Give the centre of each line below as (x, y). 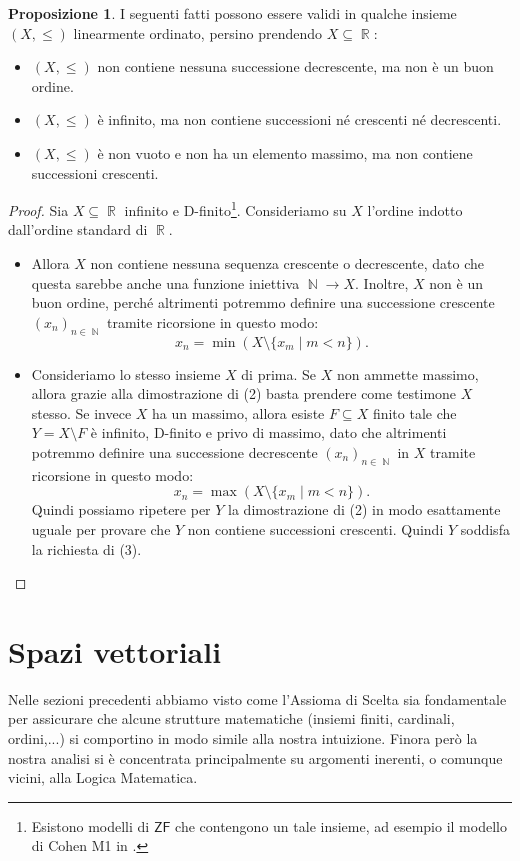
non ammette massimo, (407, 373)
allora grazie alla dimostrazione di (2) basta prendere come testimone (244, 393)
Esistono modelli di (90, 825)
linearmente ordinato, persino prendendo (198, 32)
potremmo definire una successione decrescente (174, 451)
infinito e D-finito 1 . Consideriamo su (235, 208)
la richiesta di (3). (86, 548)
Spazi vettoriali (115, 650)
